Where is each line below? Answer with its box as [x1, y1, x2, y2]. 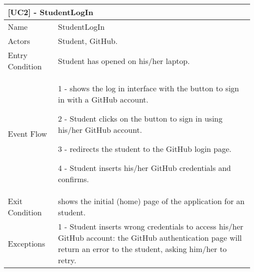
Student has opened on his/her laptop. [58, 55, 190, 66]
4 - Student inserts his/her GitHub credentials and [58, 162, 231, 173]
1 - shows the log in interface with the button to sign [58, 83, 239, 94]
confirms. [58, 173, 89, 185]
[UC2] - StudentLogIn [8, 6, 94, 18]
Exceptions [8, 237, 45, 249]
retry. [58, 254, 77, 266]
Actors [8, 35, 30, 46]
